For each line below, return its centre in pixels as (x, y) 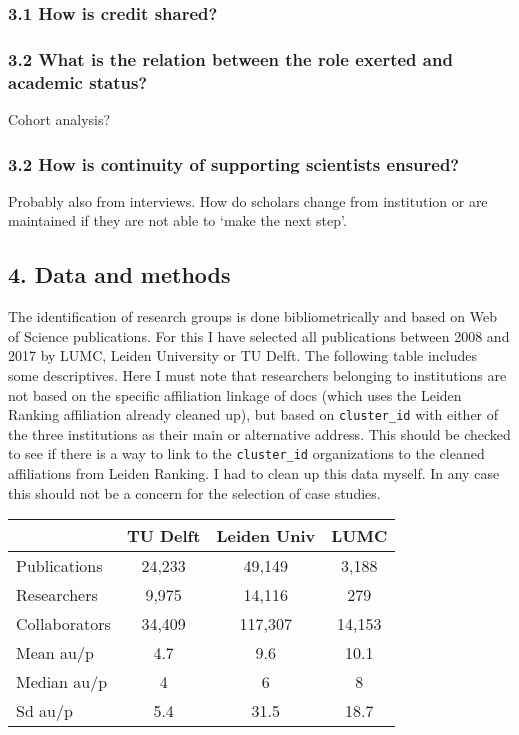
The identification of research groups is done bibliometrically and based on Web (252, 316)
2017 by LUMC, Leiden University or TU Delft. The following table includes (243, 355)
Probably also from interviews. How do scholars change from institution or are (248, 200)
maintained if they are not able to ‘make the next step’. (177, 220)
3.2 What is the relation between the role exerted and (230, 58)
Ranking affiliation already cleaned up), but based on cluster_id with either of (253, 414)
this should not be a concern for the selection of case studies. (194, 492)
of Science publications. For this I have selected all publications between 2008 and (259, 335)
